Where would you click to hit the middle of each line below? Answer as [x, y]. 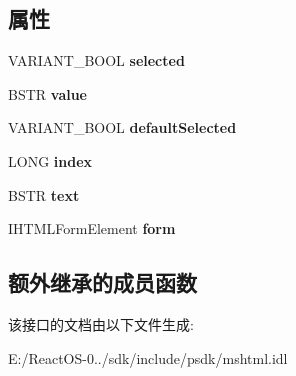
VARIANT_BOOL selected [96, 60]
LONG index [50, 160]
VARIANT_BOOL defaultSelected [122, 127]
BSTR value [47, 93]
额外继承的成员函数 [102, 282]
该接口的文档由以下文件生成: [101, 323]
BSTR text [44, 194]
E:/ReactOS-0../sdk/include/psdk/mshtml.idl [148, 357]
